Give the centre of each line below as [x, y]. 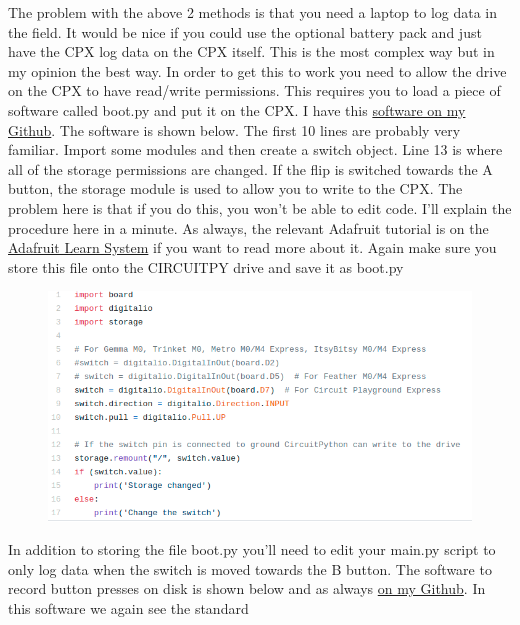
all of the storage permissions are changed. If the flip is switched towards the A [250, 168]
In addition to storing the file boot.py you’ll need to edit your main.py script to [252, 549]
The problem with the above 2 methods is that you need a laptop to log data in [253, 12]
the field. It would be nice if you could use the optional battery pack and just [245, 31]
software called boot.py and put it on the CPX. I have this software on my [237, 109]
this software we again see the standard [128, 607]
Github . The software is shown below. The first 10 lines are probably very [234, 129]
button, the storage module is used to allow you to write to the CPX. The [235, 188]
